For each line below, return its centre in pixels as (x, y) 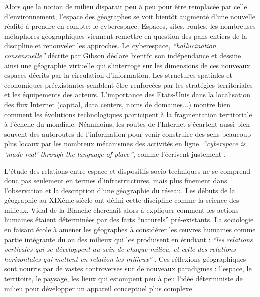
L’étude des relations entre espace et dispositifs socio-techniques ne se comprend (127, 170)
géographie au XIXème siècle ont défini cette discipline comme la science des (122, 200)
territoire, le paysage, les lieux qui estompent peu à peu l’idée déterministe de (123, 279)
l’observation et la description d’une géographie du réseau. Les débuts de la (120, 190)
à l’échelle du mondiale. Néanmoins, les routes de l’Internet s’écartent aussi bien (127, 124)
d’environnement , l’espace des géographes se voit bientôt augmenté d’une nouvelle (130, 16)
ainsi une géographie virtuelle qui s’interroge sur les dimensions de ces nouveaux (127, 65)
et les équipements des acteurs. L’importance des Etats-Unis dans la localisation (127, 95)
